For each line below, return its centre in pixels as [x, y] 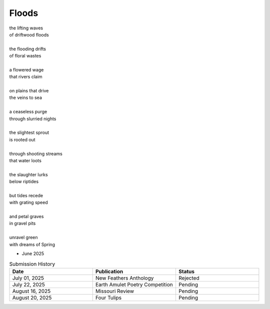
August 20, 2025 [32, 298]
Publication [109, 271]
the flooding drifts [27, 49]
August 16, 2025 [31, 291]
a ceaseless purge [28, 112]
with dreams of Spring [32, 244]
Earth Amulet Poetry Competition [134, 285]
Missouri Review [115, 291]
